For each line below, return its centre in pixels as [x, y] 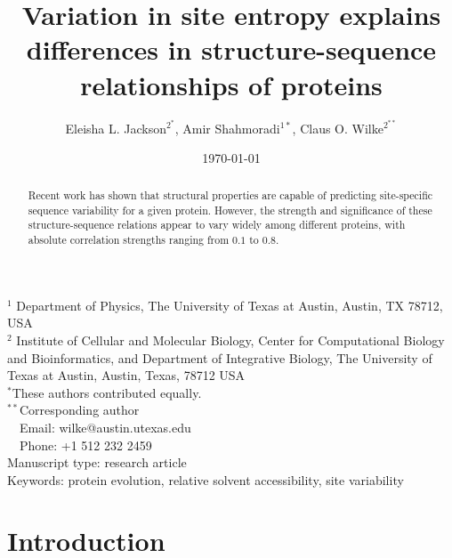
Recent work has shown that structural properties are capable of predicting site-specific [230, 195]
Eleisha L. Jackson [116, 128]
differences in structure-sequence [231, 49]
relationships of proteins [231, 84]
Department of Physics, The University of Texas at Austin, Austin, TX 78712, [230, 305]
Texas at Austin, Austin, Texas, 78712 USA [126, 375]
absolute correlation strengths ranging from [129, 240]
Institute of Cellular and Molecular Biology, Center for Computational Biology [230, 340]
